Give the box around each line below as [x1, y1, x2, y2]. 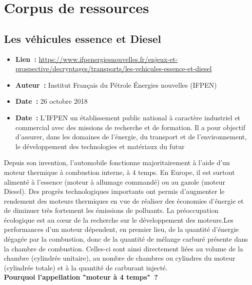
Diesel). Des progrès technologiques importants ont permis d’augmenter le [4, 186, 225, 196]
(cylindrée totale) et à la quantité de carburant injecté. [4, 262, 168, 272]
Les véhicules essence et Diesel [4, 31, 161, 46]
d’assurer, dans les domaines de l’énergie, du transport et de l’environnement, [15, 132, 247, 142]
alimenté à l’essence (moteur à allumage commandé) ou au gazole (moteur [4, 176, 225, 187]
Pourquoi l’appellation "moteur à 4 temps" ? [4, 272, 158, 282]
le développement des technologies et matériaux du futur [15, 141, 185, 151]
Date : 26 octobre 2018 [15, 96, 88, 106]
